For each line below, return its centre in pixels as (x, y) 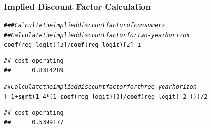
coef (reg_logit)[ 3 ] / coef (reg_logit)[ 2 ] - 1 (72, 45)
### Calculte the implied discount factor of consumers (85, 26)
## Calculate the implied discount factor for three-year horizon (100, 87)
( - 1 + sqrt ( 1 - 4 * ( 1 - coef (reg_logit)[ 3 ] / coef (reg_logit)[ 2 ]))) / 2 (106, 97)
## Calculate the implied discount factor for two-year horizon (97, 35)
